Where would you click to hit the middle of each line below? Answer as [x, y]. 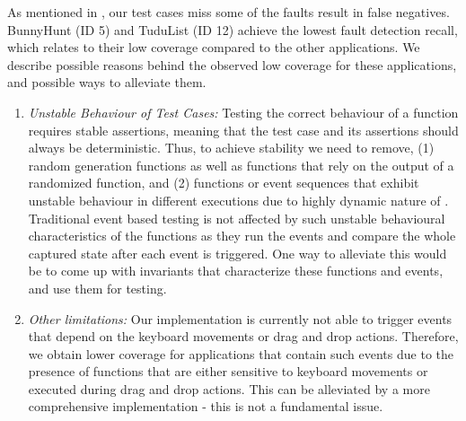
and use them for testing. [97, 288]
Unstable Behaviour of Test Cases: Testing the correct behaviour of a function [243, 112]
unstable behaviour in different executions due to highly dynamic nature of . [238, 200]
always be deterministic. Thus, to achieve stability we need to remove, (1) [231, 148]
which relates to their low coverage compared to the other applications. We [214, 47]
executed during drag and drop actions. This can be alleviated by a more [229, 388]
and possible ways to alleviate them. [107, 82]
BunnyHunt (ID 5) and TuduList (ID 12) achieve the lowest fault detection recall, [233, 29]
